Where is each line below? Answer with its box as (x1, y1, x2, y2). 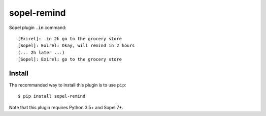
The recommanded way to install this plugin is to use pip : (9, 82, 127, 88)
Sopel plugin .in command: (9, 25, 66, 30)
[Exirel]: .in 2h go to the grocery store (18, 36, 122, 41)
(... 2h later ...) (18, 50, 65, 55)
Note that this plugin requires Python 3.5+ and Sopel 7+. (9, 104, 124, 110)
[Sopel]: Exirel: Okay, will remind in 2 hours (18, 43, 135, 49)
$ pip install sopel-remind (18, 93, 86, 99)
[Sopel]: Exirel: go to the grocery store (18, 57, 122, 62)
